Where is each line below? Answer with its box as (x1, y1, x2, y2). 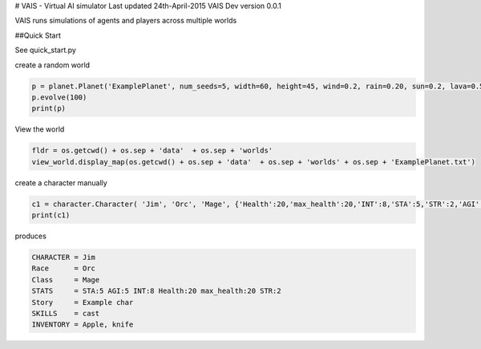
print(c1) (31, 211, 71, 220)
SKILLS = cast (31, 309, 100, 318)
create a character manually (14, 177, 107, 188)
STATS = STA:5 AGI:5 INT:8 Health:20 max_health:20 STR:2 (31, 286, 281, 296)
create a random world (14, 60, 91, 70)
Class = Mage (31, 275, 100, 284)
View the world (14, 124, 65, 134)
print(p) (31, 104, 67, 113)
